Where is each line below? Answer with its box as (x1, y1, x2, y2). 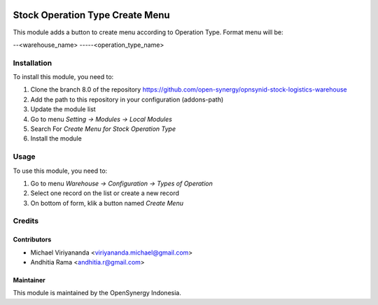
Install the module (30, 134, 82, 143)
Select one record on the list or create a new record (30, 189, 180, 197)
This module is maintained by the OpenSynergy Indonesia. (13, 289, 181, 297)
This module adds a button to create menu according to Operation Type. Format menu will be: (13, 28, 283, 36)
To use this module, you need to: (13, 166, 108, 175)
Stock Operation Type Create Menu (13, 9, 171, 21)
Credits (13, 216, 38, 226)
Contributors (13, 235, 52, 244)
